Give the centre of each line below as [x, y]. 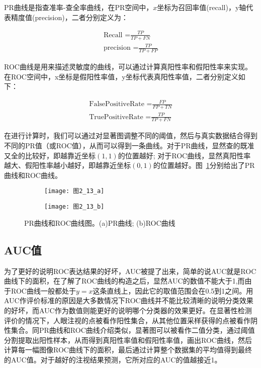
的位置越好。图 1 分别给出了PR [204, 165]
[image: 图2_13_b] [74, 207]
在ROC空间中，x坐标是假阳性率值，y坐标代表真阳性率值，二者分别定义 [121, 76]
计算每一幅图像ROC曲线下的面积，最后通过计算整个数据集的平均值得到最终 [128, 350]
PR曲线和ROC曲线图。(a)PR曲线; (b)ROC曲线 [100, 222]
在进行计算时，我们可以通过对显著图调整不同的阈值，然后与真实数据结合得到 [131, 135]
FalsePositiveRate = [121, 104]
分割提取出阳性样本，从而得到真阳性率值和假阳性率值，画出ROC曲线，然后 [128, 340]
